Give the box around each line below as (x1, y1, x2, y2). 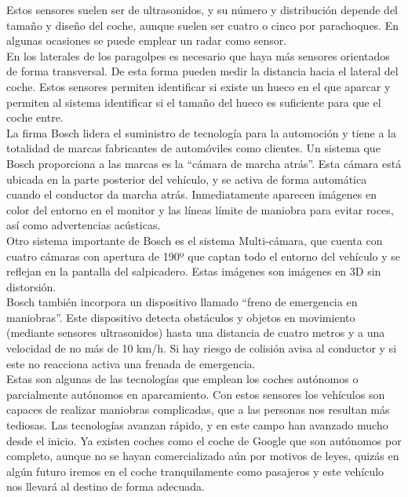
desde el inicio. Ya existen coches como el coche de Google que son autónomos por (6, 432, 402, 448)
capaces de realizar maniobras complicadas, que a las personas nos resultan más (6, 401, 390, 418)
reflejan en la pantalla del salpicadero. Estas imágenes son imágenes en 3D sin (6, 263, 381, 280)
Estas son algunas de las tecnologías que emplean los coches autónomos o (6, 371, 359, 387)
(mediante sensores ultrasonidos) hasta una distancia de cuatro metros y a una (6, 324, 385, 341)
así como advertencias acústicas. (6, 217, 161, 233)
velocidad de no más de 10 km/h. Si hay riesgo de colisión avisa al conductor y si (6, 340, 397, 356)
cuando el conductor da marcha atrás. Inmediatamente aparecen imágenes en (6, 186, 377, 203)
